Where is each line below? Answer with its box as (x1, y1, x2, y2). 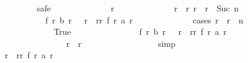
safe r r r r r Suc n (37, 2, 239, 14)
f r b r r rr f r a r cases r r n (45, 13, 243, 26)
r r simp (66, 37, 176, 49)
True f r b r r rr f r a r (53, 25, 227, 38)
